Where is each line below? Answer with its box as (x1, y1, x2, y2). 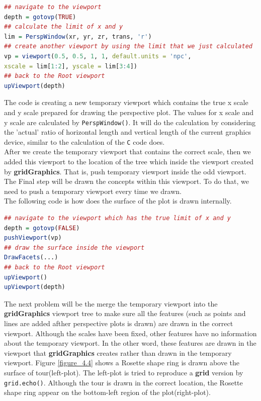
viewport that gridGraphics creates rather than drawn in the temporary (4, 347, 232, 358)
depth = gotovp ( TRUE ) (4, 13, 76, 21)
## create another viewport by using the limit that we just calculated (4, 43, 252, 50)
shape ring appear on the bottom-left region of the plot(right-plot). (4, 387, 211, 397)
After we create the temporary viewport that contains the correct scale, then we (4, 146, 251, 157)
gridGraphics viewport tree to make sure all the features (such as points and (4, 308, 246, 319)
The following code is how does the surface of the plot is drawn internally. (4, 195, 232, 206)
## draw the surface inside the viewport (4, 244, 145, 251)
